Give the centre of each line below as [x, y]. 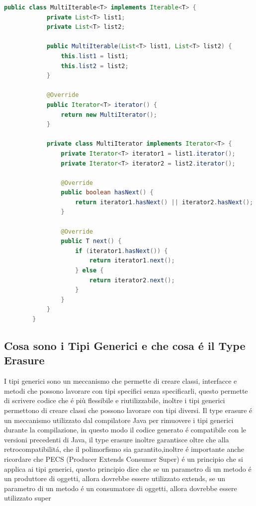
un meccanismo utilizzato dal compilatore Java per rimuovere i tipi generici [119, 420]
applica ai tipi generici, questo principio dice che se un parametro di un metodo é [128, 468]
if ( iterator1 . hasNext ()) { [122, 251]
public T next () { [91, 241]
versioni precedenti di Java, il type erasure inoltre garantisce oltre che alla [117, 439]
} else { [89, 271]
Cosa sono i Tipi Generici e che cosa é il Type [125, 345]
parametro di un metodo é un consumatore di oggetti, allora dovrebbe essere [121, 488]
